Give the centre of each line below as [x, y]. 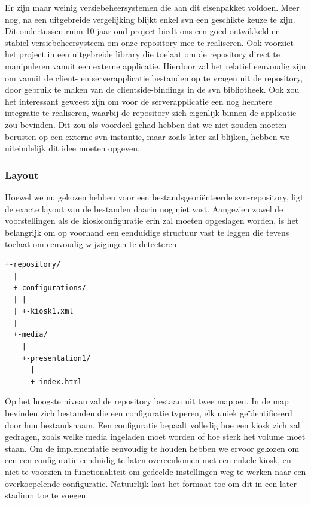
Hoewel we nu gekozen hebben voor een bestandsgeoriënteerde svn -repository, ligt [154, 197]
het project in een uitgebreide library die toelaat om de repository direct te [143, 54]
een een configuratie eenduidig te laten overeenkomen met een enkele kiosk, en [148, 460]
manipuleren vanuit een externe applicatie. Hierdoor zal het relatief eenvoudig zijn [155, 66]
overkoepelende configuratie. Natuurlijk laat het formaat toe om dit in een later [151, 483]
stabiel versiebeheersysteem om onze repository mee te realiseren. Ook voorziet [149, 42]
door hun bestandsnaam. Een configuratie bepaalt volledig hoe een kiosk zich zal [153, 425]
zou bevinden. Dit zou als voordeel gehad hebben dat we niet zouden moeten [146, 124]
